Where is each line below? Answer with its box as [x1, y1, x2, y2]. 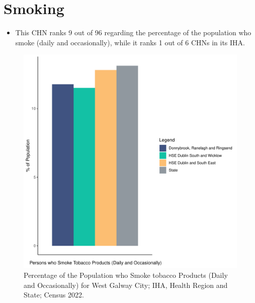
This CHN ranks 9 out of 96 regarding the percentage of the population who [15, 27, 251, 38]
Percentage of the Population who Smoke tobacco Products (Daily [24, 269, 228, 280]
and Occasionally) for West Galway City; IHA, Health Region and [24, 279, 228, 290]
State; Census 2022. [24, 289, 84, 300]
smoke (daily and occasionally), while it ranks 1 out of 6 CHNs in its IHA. [15, 37, 245, 47]
